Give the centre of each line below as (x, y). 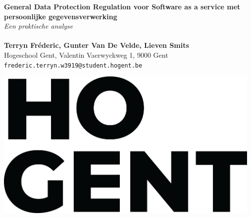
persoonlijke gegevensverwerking (61, 16)
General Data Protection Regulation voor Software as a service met (122, 6)
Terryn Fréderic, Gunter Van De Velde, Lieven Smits (97, 45)
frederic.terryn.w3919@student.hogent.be (73, 65)
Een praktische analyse (39, 26)
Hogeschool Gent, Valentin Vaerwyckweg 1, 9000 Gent (86, 54)
